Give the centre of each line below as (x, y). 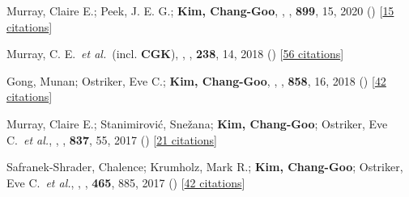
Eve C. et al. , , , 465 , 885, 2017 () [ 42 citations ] (126, 182)
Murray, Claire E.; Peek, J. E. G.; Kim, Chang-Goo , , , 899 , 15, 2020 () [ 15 (200, 10)
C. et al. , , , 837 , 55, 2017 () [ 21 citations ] (112, 139)
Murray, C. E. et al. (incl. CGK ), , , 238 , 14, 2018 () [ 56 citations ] (175, 54)
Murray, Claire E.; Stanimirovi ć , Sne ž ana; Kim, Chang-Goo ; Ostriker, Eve (197, 123)
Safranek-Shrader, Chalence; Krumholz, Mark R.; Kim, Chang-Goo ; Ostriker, (205, 167)
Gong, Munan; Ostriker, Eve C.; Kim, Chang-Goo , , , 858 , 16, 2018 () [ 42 (196, 80)
